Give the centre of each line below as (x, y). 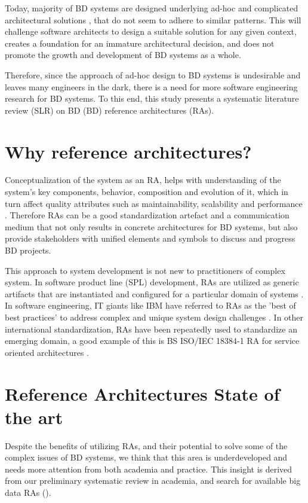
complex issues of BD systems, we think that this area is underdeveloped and (146, 457)
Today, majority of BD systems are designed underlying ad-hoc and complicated (152, 8)
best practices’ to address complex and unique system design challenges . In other (154, 317)
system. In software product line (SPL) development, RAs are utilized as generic (152, 282)
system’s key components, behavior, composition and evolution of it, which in (147, 192)
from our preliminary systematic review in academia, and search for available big (153, 481)
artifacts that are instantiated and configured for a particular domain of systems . (154, 293)
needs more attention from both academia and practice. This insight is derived (149, 469)
